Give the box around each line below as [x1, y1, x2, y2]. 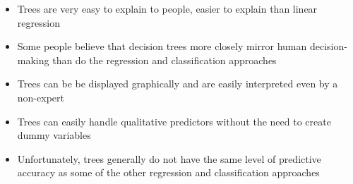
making [17, 52, 49, 67]
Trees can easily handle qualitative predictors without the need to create [17, 114, 331, 128]
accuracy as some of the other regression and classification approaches [17, 165, 320, 180]
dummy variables [17, 128, 91, 142]
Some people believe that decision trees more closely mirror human [17, 39, 307, 54]
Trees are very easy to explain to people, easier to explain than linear [17, 1, 318, 16]
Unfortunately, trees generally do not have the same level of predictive [17, 151, 321, 166]
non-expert [17, 90, 64, 104]
